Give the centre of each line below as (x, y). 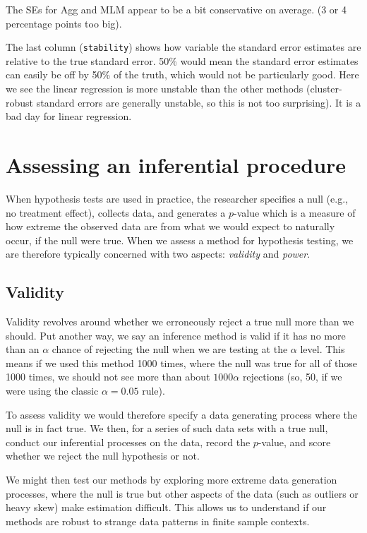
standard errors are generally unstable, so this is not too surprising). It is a (199, 102)
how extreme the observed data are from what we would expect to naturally (170, 226)
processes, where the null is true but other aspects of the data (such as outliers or (182, 493)
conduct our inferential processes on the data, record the (128, 442)
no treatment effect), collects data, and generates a (116, 212)
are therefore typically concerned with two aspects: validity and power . (158, 254)
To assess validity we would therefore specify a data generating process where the (182, 414)
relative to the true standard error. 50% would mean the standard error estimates (182, 60)
